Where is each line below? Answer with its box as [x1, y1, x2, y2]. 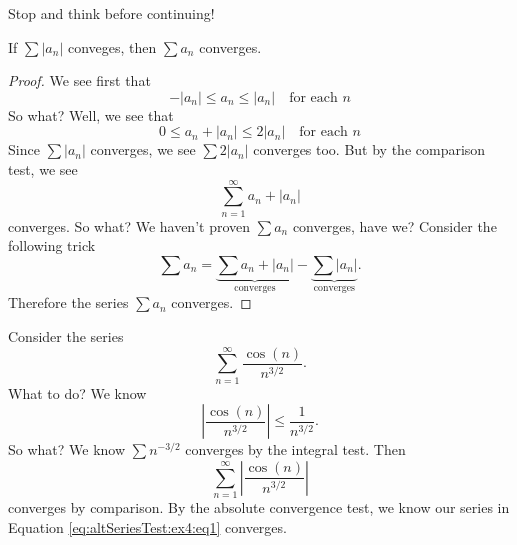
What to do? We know [8, 382, 147, 403]
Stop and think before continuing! [8, 3, 215, 23]
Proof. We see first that [8, 70, 151, 91]
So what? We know [8, 439, 126, 460]
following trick [8, 235, 96, 256]
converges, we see [90, 139, 196, 160]
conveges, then [67, 36, 157, 57]
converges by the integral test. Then [185, 439, 406, 460]
